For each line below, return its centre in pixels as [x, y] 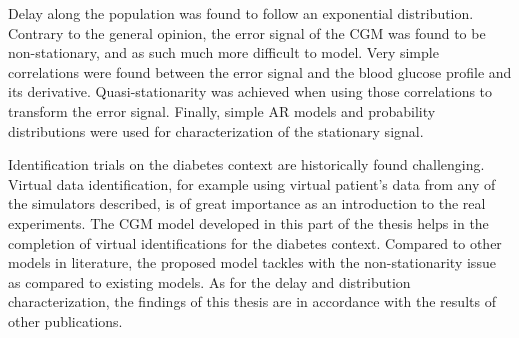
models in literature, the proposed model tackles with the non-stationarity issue [252, 262]
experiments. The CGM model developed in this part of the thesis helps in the [248, 222]
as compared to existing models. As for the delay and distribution [209, 281]
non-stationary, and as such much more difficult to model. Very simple [223, 52]
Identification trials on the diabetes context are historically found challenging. [246, 164]
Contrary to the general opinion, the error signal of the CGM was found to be [247, 32]
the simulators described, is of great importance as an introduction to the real [247, 203]
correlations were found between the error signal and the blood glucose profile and [260, 71]
